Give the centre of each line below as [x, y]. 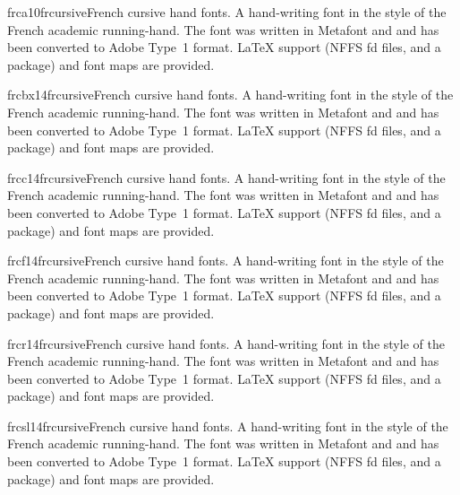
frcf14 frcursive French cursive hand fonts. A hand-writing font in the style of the [226, 261]
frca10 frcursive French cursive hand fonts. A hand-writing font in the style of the [227, 12]
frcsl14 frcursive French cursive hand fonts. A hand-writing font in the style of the [228, 426]
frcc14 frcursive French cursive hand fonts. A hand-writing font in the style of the [226, 177]
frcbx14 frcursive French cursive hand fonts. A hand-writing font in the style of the [230, 95]
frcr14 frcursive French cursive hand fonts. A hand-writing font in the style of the [226, 343]
